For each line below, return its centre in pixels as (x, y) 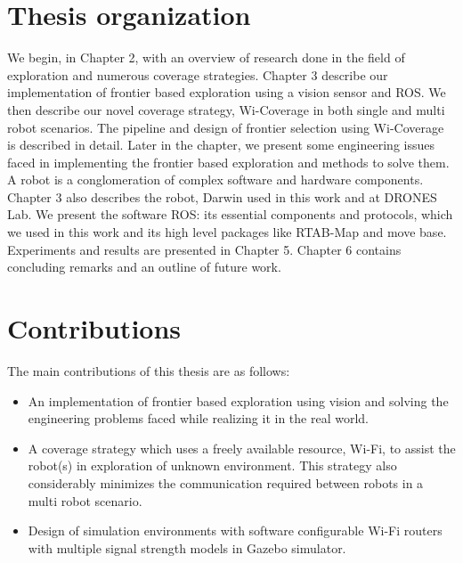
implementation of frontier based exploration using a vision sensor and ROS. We (227, 92)
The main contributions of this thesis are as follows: (149, 370)
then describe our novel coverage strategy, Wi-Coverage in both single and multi (226, 109)
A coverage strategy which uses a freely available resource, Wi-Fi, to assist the (242, 448)
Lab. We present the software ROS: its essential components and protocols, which (230, 214)
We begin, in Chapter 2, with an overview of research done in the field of (206, 57)
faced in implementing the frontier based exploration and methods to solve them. (228, 162)
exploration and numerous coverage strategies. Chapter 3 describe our (198, 74)
